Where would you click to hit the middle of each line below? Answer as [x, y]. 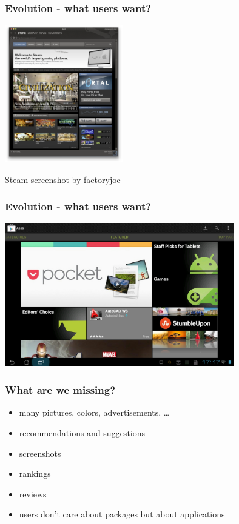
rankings [35, 473]
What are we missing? [60, 390]
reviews [33, 493]
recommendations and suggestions [82, 433]
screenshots [40, 453]
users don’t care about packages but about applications [122, 514]
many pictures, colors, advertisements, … [94, 412]
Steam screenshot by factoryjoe [63, 179]
